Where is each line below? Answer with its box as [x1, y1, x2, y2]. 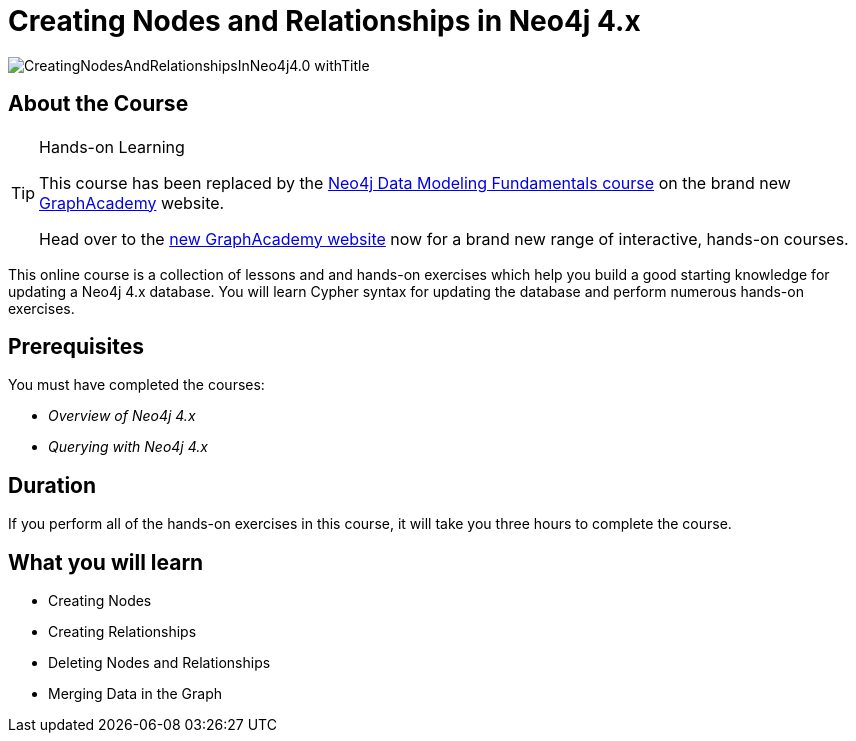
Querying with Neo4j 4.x [48, 438, 208, 456]
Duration [8, 472, 97, 498]
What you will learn [8, 549, 204, 575]
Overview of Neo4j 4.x [48, 407, 196, 425]
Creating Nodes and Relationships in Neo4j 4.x [8, 4, 641, 38]
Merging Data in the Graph [48, 685, 223, 703]
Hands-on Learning [39, 136, 185, 157]
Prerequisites [8, 334, 144, 360]
